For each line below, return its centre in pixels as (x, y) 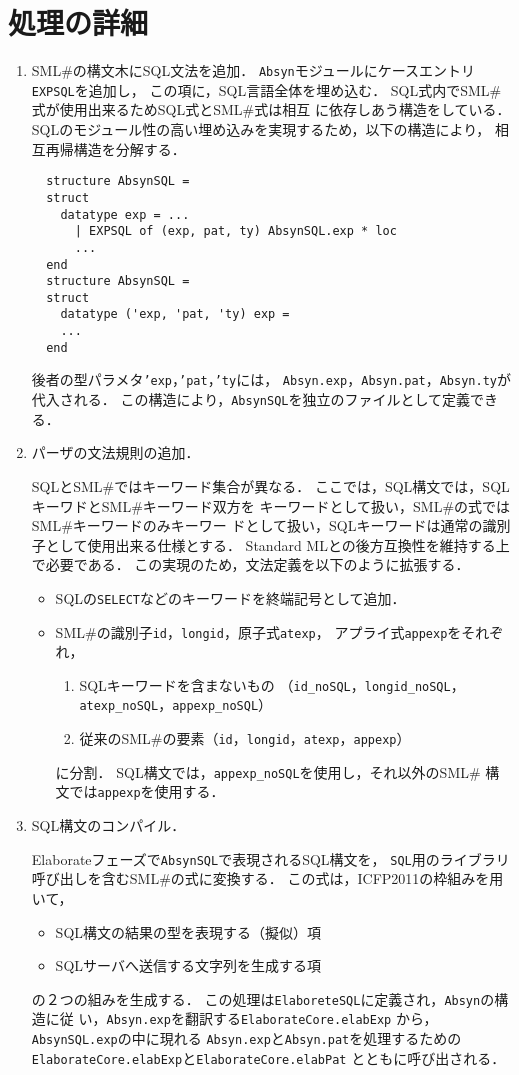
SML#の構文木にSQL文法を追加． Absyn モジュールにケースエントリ (253, 70)
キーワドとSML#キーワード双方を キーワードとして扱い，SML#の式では (271, 505)
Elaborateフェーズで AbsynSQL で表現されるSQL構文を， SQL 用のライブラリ (270, 858)
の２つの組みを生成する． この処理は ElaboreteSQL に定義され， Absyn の (263, 998)
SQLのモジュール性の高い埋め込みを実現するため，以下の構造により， (261, 129)
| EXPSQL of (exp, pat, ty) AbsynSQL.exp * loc (235, 231)
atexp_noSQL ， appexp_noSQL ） (176, 704)
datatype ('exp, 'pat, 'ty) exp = (175, 314)
